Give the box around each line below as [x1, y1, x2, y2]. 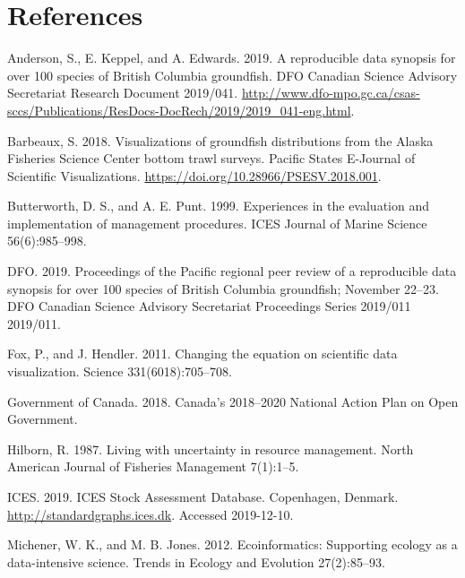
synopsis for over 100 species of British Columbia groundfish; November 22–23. [7, 279, 439, 298]
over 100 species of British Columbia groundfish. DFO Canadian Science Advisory [7, 65, 458, 84]
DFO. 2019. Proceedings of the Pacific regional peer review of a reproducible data [7, 262, 457, 280]
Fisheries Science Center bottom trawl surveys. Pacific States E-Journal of [7, 149, 416, 168]
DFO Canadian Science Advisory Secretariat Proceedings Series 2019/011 [7, 297, 411, 315]
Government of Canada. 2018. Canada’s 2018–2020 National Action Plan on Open [7, 392, 459, 410]
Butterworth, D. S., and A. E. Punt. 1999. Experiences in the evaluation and [7, 196, 430, 215]
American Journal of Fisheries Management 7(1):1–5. [7, 457, 299, 476]
